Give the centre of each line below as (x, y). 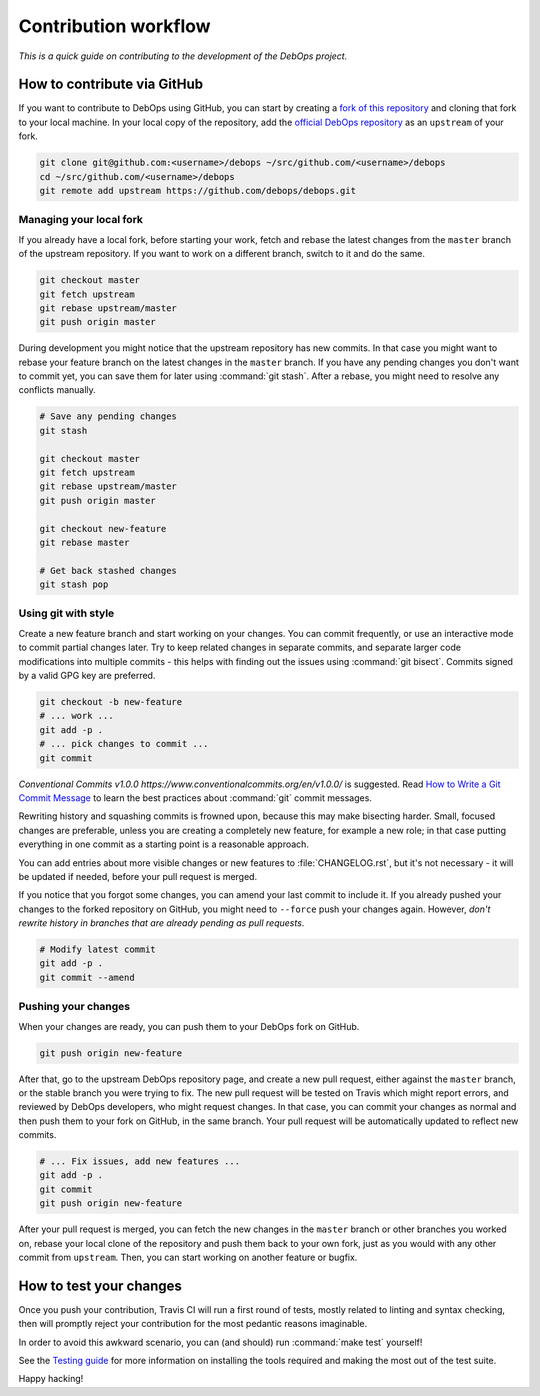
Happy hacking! (51, 1379)
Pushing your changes (74, 1007)
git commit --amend (87, 977)
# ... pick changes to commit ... (124, 744)
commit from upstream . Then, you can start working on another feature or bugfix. (188, 1257)
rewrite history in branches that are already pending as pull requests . (161, 923)
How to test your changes (100, 1285)
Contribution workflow (114, 26)
